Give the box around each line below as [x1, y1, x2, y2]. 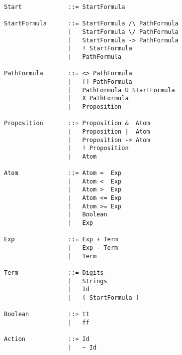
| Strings [68, 277, 107, 285]
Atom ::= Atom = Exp [4, 170, 122, 177]
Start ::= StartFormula [4, 3, 125, 10]
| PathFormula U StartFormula [68, 86, 175, 94]
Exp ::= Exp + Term [4, 236, 118, 243]
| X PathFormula [68, 95, 129, 102]
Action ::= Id [4, 336, 90, 343]
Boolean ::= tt [4, 311, 90, 318]
